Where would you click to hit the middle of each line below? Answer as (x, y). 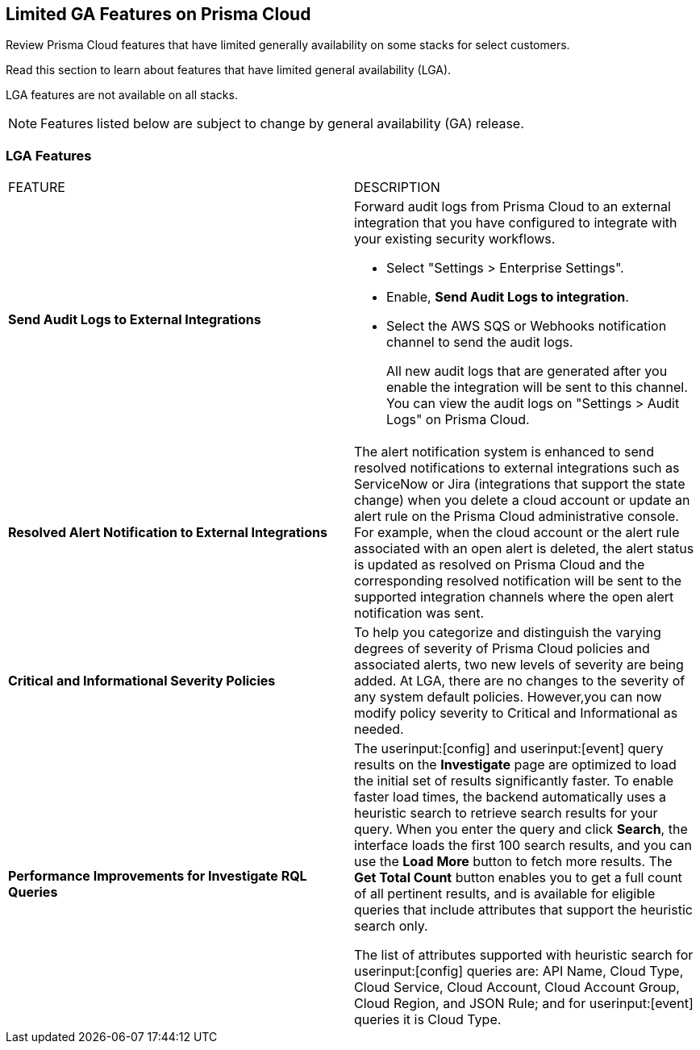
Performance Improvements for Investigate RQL (158, 876)
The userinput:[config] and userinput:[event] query (509, 749)
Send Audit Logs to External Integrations (135, 320)
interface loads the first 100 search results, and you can (523, 846)
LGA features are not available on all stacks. (122, 95)
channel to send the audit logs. (480, 342)
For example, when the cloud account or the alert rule (517, 533)
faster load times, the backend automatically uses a (510, 797)
